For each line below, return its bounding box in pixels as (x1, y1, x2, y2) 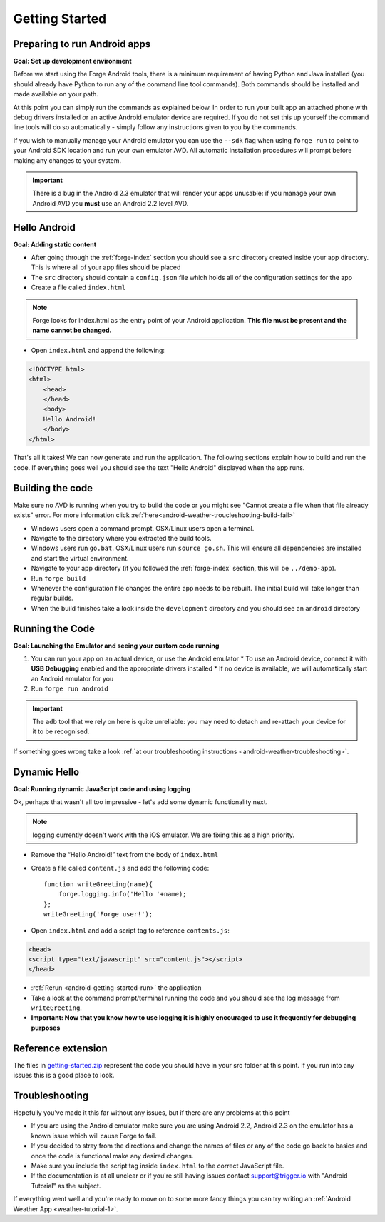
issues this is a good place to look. (13, 1071, 115, 1080)
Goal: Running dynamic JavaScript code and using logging (13, 784, 191, 793)
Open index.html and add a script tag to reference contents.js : (31, 926, 230, 935)
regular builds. (31, 594, 74, 603)
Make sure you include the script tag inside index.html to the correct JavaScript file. (31, 1161, 284, 1170)
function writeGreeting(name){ (43, 880, 153, 888)
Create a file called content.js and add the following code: (31, 863, 210, 872)
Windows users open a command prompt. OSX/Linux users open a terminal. (31, 524, 255, 532)
